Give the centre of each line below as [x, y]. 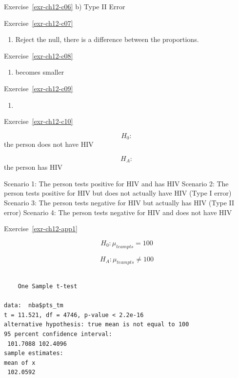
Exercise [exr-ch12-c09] [39, 88]
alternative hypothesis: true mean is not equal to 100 [97, 325]
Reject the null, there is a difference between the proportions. [107, 39]
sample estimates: [34, 353]
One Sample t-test [48, 286]
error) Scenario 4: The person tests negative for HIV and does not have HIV [118, 212]
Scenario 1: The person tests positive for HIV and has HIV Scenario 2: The [116, 183]
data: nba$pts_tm [34, 306]
